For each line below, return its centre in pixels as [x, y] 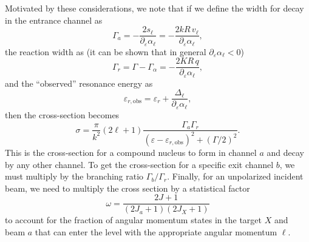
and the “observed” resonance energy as [79, 83]
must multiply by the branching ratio [74, 176]
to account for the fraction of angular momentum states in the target [134, 220]
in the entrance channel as [54, 20]
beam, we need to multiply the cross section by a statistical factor [127, 188]
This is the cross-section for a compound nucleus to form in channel [131, 152]
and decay [285, 152]
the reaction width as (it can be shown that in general [106, 51]
